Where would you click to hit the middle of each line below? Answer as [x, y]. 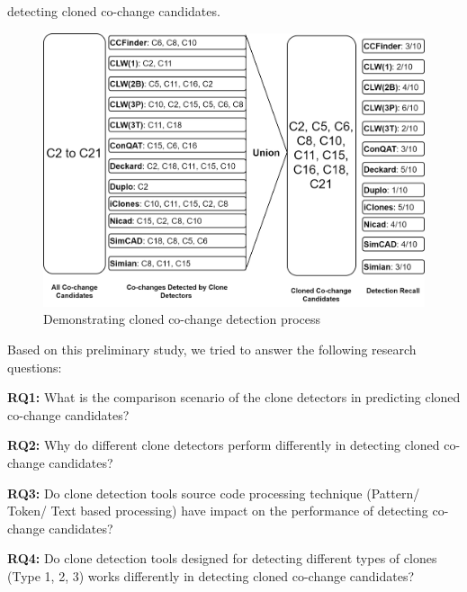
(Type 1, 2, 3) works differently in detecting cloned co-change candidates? [211, 575]
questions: [35, 367]
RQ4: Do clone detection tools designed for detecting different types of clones [222, 558]
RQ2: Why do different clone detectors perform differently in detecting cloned [224, 445]
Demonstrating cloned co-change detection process [182, 319]
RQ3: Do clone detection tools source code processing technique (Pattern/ [214, 493]
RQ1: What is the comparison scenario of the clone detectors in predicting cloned [234, 397]
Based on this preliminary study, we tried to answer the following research [212, 349]
